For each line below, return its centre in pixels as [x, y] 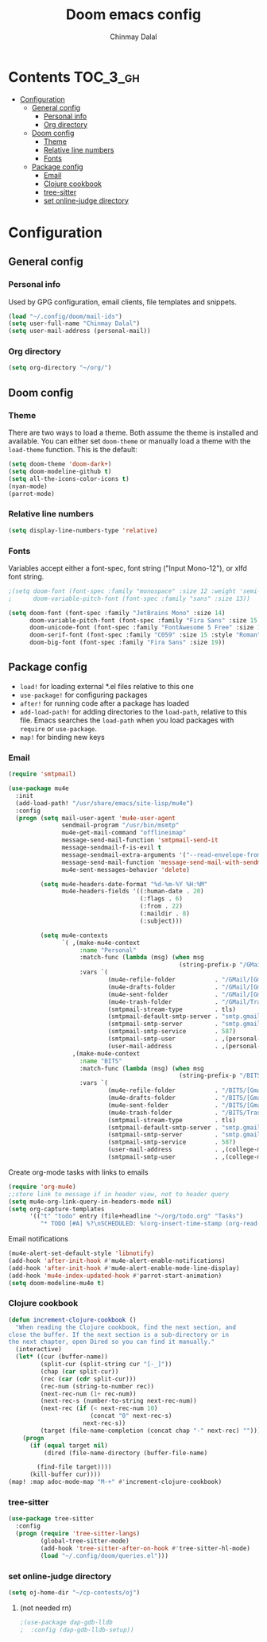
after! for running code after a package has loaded [104, 703]
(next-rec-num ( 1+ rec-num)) [88, 1394]
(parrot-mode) [32, 494]
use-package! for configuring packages [83, 695]
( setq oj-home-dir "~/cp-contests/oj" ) [74, 1592]
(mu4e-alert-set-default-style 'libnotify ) [81, 1253]
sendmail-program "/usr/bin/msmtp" [120, 825]
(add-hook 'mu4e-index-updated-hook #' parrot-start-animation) [115, 1276]
